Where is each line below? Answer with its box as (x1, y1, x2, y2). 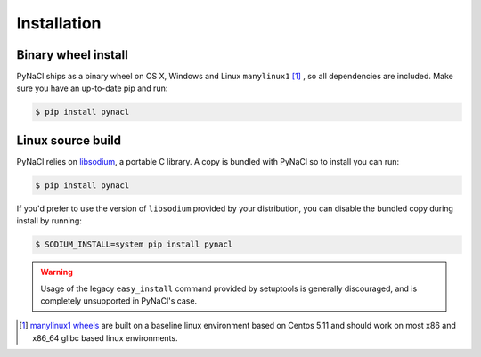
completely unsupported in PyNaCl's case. (40, 296, 198, 306)
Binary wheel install (16, 47, 128, 62)
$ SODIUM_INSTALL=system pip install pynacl (35, 239, 233, 249)
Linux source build (16, 133, 122, 148)
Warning (40, 267, 73, 278)
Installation (16, 13, 102, 33)
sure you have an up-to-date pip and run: (16, 83, 168, 93)
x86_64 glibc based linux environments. (32, 332, 178, 343)
